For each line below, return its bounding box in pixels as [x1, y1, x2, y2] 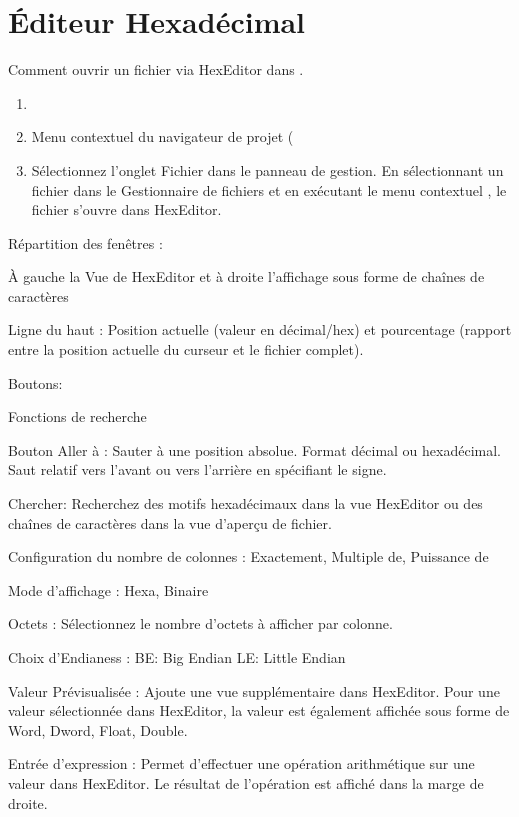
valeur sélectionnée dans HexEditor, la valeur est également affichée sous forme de [8, 700, 510, 721]
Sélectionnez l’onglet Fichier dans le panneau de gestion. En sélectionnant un [31, 159, 504, 180]
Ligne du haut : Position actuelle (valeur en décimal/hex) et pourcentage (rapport [8, 319, 512, 340]
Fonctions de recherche [8, 406, 147, 427]
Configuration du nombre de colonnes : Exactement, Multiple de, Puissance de [8, 546, 489, 567]
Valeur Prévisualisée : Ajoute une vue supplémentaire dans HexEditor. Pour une [8, 680, 500, 701]
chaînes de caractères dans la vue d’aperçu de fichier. [8, 512, 332, 533]
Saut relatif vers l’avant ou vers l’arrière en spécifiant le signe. [8, 459, 387, 480]
